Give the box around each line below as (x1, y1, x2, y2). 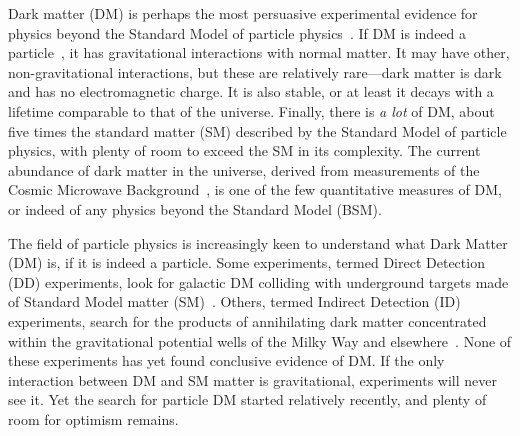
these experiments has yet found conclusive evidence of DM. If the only (8, 350, 445, 371)
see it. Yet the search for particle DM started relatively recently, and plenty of (8, 389, 487, 410)
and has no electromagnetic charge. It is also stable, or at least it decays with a (8, 81, 494, 102)
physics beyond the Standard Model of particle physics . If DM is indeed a (8, 22, 467, 43)
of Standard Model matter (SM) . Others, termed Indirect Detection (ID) (8, 291, 461, 312)
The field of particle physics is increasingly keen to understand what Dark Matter (8, 232, 508, 253)
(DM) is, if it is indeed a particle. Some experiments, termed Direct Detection (8, 252, 485, 273)
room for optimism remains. (8, 408, 179, 429)
